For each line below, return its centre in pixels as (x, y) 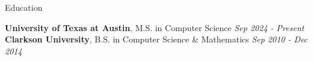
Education (24, 7)
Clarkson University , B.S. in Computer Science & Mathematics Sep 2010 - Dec (156, 39)
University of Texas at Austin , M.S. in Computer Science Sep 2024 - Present (155, 27)
